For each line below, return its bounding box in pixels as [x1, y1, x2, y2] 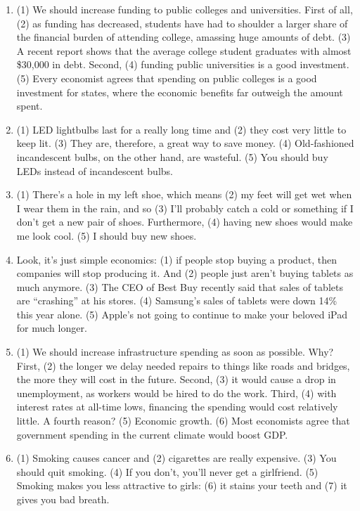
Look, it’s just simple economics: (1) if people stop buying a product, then [16, 252, 337, 266]
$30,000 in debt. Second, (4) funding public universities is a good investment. [16, 57, 349, 72]
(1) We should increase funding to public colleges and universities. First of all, [16, 2, 353, 16]
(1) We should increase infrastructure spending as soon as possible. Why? [16, 344, 334, 359]
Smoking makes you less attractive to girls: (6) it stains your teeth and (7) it [16, 478, 347, 493]
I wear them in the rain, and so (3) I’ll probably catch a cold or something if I [16, 200, 354, 215]
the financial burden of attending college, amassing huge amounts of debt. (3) [16, 30, 351, 44]
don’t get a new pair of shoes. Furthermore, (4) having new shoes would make [16, 214, 353, 229]
